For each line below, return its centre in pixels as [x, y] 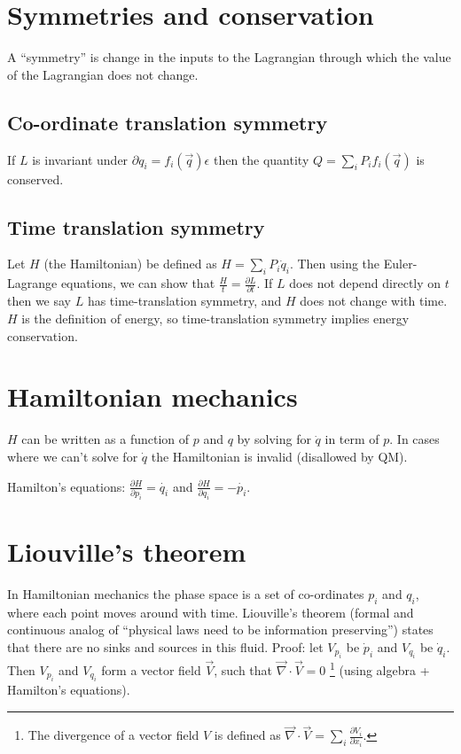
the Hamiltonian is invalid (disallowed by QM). [279, 456]
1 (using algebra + [380, 668]
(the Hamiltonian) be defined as [130, 264]
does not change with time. [374, 301]
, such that [243, 669]
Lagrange [32, 283]
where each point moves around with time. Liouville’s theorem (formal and [211, 612]
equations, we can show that [138, 283]
